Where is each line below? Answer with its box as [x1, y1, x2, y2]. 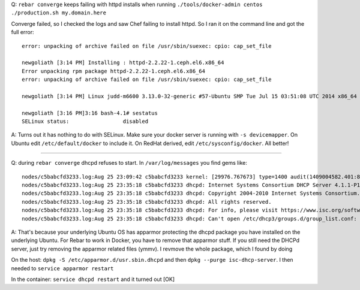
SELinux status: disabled [22, 118, 149, 125]
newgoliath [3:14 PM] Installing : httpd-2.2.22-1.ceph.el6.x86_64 [22, 59, 224, 66]
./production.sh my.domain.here [11, 10, 106, 16]
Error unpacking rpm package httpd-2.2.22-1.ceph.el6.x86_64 [22, 68, 205, 74]
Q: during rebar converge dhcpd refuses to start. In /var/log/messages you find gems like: [11, 159, 247, 167]
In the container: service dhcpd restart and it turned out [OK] [11, 276, 175, 283]
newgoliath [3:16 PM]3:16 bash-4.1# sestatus [22, 110, 158, 116]
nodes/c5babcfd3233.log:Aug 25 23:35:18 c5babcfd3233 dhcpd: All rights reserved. [22, 198, 272, 205]
